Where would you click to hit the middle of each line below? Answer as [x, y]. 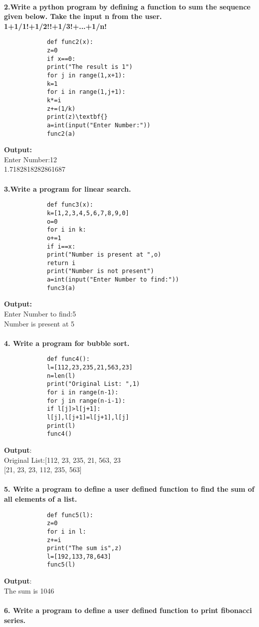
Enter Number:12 [31, 159]
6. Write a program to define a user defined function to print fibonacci [128, 610]
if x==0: [61, 59]
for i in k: [66, 230]
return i [61, 263]
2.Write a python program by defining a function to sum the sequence [127, 6]
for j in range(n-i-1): [86, 401]
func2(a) [61, 134]
